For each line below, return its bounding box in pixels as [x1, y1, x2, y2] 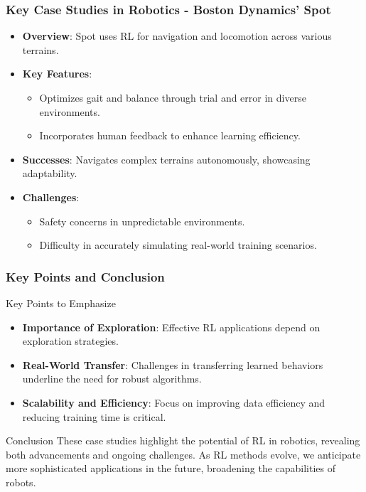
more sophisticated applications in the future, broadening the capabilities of [6, 461, 336, 476]
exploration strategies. [22, 333, 119, 348]
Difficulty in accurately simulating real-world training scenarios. [39, 237, 317, 252]
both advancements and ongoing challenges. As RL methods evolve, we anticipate [6, 446, 361, 461]
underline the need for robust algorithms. [22, 371, 202, 386]
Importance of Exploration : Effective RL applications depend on [22, 319, 321, 334]
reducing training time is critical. [22, 409, 166, 424]
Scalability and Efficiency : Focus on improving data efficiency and [22, 395, 325, 410]
